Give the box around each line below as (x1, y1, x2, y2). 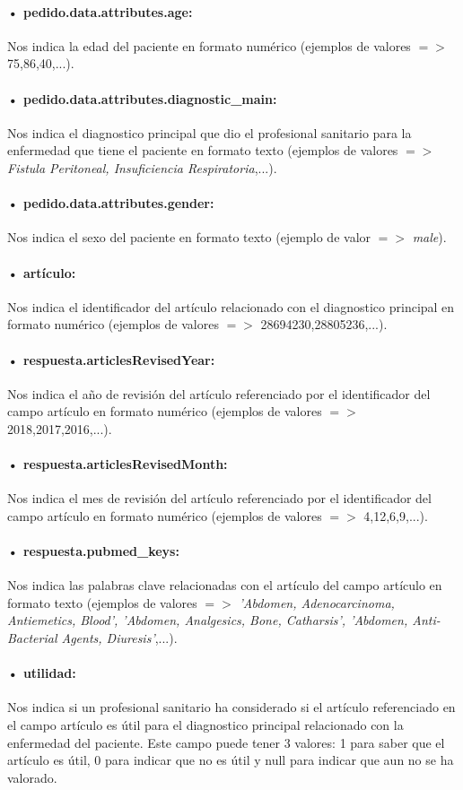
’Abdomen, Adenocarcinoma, (239, 593, 395, 612)
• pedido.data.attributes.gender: (7, 194, 214, 213)
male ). (412, 228, 447, 247)
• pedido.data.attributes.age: (7, 2, 193, 21)
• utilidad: (7, 664, 76, 682)
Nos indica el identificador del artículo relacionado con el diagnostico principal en (7, 297, 455, 316)
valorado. (7, 768, 57, 786)
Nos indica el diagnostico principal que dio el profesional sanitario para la (7, 123, 412, 142)
